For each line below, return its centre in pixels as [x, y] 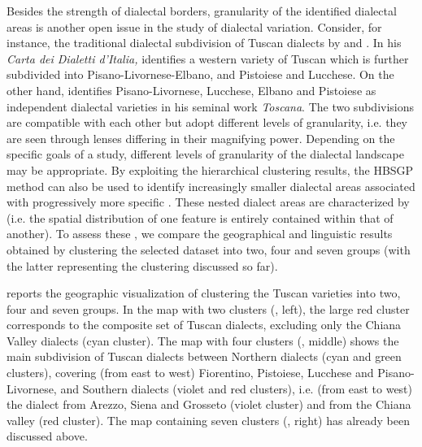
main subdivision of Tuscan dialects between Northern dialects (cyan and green [204, 356]
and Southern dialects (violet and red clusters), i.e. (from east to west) [236, 388]
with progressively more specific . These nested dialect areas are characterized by [208, 202]
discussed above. [47, 436]
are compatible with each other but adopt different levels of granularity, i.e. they [207, 122]
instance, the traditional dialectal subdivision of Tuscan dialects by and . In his [204, 43]
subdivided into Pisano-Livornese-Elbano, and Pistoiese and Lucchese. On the [200, 74]
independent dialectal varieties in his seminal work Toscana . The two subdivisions [211, 106]
